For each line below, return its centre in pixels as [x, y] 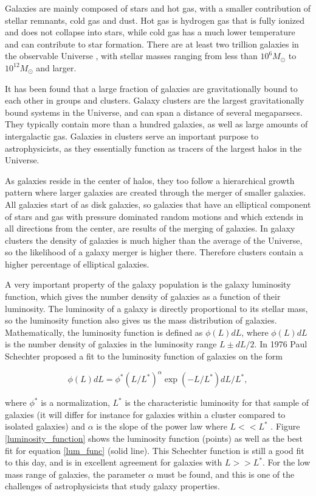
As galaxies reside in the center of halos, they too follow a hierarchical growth [150, 180]
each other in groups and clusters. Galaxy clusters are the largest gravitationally [155, 100]
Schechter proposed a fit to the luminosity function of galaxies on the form [144, 356]
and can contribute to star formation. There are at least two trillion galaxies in [152, 44]
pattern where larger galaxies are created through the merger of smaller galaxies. [155, 192]
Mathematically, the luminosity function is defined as [104, 332]
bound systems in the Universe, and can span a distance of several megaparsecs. [154, 112]
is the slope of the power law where [162, 426]
